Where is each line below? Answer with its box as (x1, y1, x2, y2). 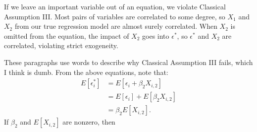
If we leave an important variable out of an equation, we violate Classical (4, 1, 226, 11)
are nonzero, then (62, 117, 115, 127)
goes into (142, 30, 169, 41)
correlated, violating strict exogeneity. (4, 40, 118, 51)
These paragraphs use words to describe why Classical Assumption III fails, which (4, 57, 253, 67)
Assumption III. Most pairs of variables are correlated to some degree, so (4, 11, 225, 21)
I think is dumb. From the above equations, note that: (4, 66, 168, 77)
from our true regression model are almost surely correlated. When (14, 21, 217, 31)
